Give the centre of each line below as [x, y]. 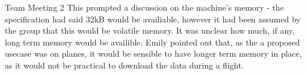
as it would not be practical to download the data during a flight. [124, 65]
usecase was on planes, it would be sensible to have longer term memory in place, [153, 53]
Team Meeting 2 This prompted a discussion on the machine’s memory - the [144, 7]
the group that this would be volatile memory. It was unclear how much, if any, [150, 30]
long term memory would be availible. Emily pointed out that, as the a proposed [152, 42]
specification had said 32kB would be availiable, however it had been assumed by [153, 19]
